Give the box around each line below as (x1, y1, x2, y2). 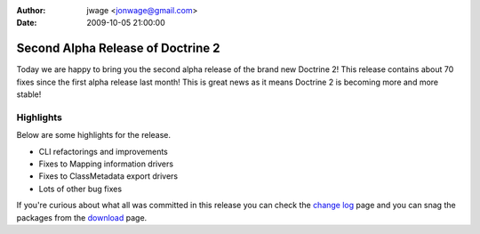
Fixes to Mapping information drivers (38, 158, 173, 169)
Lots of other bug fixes (38, 183, 123, 194)
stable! (16, 89, 42, 100)
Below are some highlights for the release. (16, 130, 172, 141)
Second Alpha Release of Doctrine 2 (16, 41, 220, 56)
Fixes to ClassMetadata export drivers (38, 171, 178, 182)
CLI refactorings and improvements (38, 146, 168, 157)
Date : (16, 18, 37, 28)
